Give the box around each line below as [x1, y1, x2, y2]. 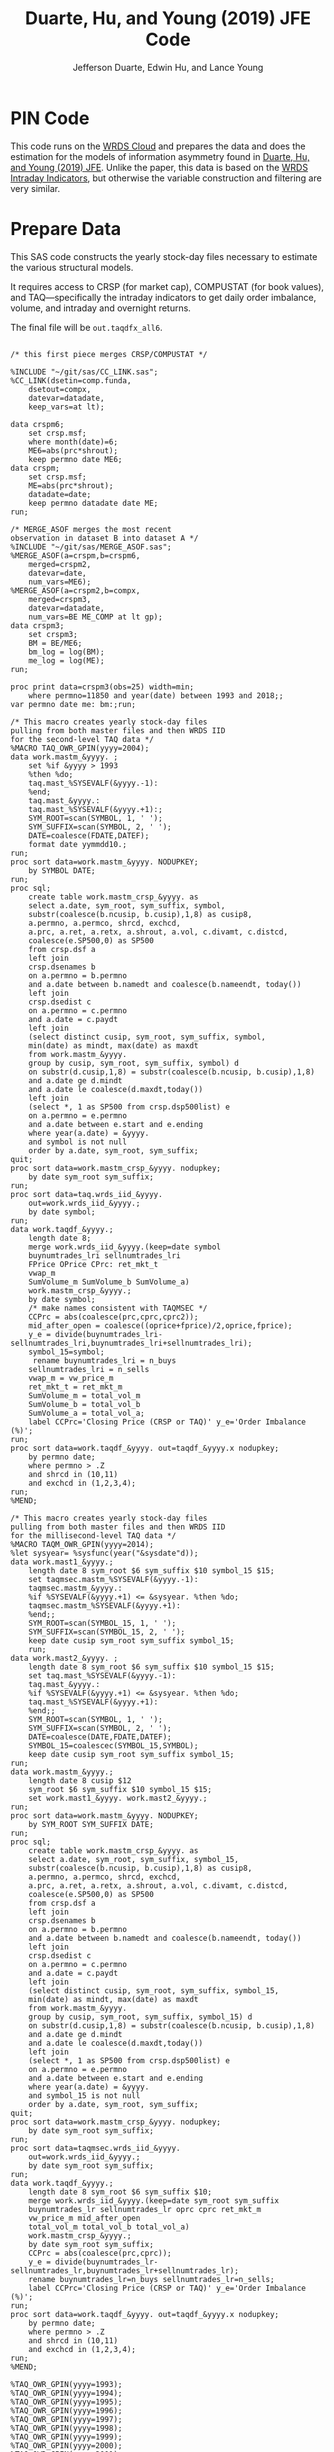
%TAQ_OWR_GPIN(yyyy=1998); [10, 2423, 123, 2433]
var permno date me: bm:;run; [10, 699, 137, 709]
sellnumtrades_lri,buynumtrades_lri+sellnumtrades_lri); [10, 1338, 253, 1348]
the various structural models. [10, 261, 134, 273]
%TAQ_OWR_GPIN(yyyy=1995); [10, 2397, 123, 2407]
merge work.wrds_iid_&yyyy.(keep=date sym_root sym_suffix [28, 2195, 280, 2206]
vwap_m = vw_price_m [28, 1373, 114, 1383]
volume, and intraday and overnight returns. [10, 302, 192, 314]
